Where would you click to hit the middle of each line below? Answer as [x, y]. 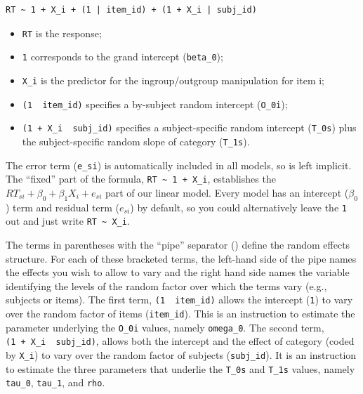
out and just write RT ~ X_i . [68, 221]
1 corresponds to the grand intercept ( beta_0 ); [123, 57]
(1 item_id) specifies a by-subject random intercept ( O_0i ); [155, 104]
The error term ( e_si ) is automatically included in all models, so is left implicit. [179, 165]
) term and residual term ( [62, 207]
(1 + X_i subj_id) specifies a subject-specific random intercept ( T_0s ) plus [189, 127]
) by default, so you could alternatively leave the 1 [238, 207]
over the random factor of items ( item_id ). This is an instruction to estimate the [180, 313]
